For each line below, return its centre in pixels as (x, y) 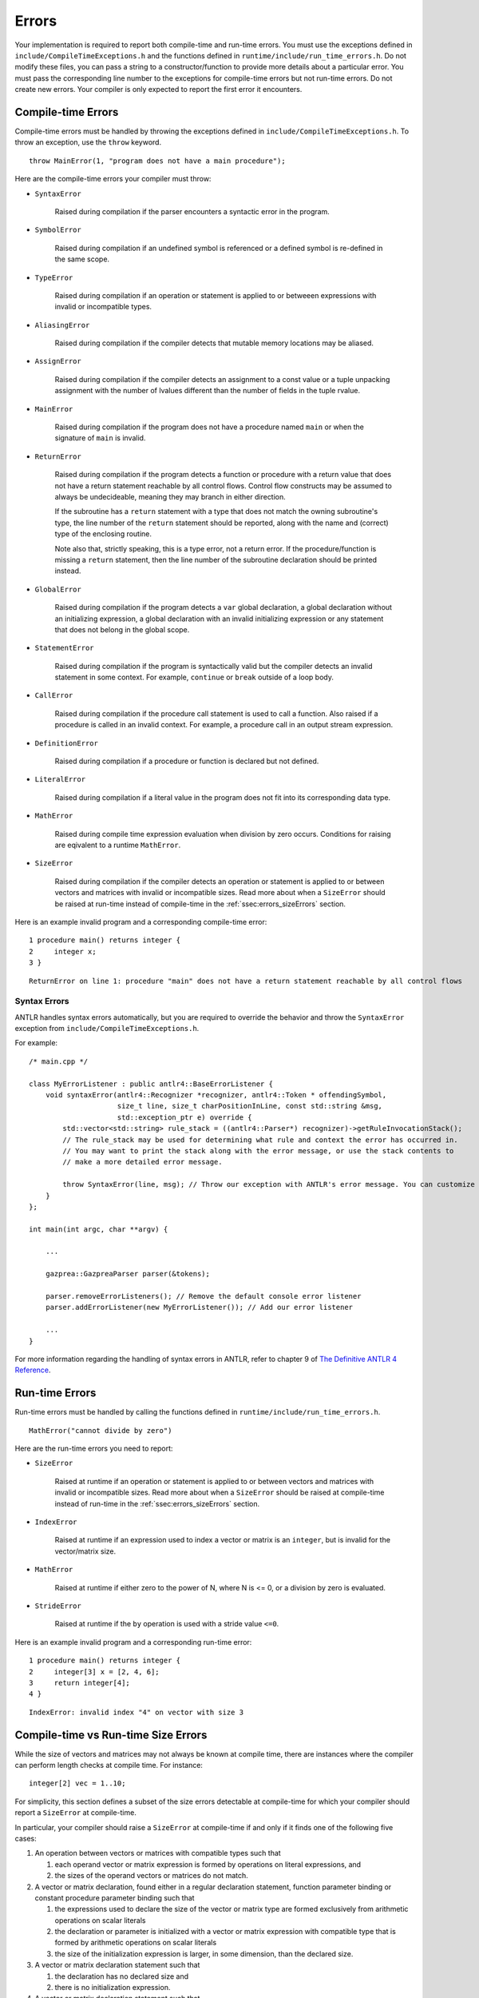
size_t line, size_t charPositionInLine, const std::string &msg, (250, 1106)
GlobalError (58, 589)
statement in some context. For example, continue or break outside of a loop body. (194, 677)
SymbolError (58, 230)
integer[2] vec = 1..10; (77, 1783)
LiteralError (60, 780)
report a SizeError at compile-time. (76, 1813)
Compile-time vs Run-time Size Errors (111, 1735)
